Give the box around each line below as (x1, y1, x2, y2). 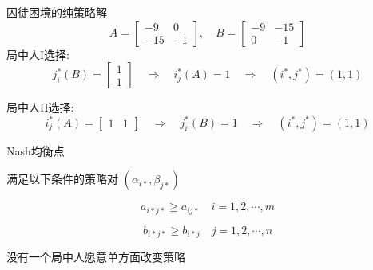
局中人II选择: (6, 99, 74, 115)
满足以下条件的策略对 (6, 170, 118, 187)
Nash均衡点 (6, 142, 65, 158)
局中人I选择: (6, 45, 69, 62)
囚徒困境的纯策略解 (6, 4, 107, 20)
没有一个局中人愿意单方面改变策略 (6, 248, 185, 265)
